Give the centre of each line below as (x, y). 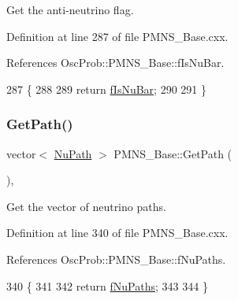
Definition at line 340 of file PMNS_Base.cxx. (117, 233)
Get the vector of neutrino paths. (86, 206)
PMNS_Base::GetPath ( (173, 153)
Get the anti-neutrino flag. (70, 9)
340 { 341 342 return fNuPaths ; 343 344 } (107, 285)
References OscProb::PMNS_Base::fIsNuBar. (115, 63)
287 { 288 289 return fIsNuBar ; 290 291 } (106, 89)
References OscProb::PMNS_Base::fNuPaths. (116, 259)
